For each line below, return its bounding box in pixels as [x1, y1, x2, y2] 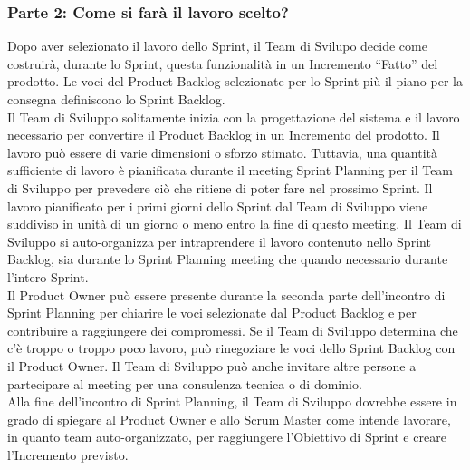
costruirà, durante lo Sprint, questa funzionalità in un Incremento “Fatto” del [7, 54, 438, 73]
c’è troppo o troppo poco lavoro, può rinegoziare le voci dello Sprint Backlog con [7, 338, 456, 357]
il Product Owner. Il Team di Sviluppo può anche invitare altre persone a [7, 356, 417, 375]
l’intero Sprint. [7, 267, 89, 286]
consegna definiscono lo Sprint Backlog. [7, 90, 225, 108]
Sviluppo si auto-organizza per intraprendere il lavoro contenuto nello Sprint [7, 231, 431, 250]
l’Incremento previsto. [7, 445, 129, 464]
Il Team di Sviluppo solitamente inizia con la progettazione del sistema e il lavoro [7, 107, 460, 126]
